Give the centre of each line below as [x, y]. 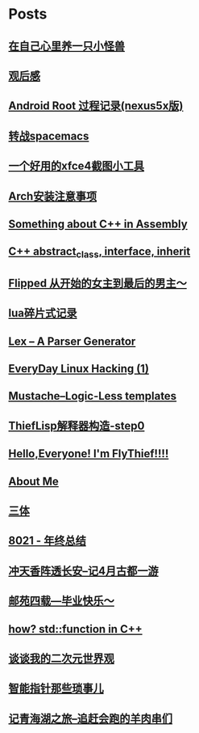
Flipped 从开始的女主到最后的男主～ [97, 283]
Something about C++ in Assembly [98, 224]
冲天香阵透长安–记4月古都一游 [83, 571]
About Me [33, 481]
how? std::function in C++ [75, 629]
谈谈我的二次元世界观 [61, 658]
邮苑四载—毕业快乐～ [61, 601]
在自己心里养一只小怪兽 [66, 46]
